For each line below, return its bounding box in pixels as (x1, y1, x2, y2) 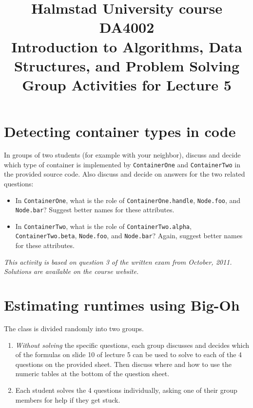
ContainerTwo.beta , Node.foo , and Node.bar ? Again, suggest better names (15, 230, 243, 241)
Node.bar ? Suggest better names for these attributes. (15, 204, 175, 215)
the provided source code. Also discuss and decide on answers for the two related (4, 169, 245, 179)
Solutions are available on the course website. (4, 266, 139, 276)
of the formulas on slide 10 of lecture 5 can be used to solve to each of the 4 (15, 349, 242, 360)
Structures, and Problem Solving (14, 55, 240, 75)
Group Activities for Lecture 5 (22, 74, 232, 94)
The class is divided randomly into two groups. (4, 323, 144, 334)
